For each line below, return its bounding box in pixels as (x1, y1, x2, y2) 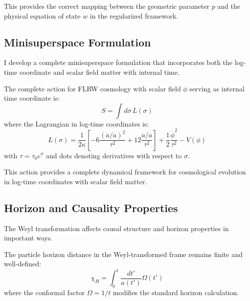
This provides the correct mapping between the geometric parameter (4, 1, 209, 11)
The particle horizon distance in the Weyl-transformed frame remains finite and (4, 249, 243, 259)
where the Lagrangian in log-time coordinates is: (4, 118, 149, 129)
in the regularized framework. (90, 10, 179, 21)
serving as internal (189, 83, 245, 93)
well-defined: (4, 258, 41, 269)
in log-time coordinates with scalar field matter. (4, 176, 147, 186)
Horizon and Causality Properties (4, 200, 178, 215)
